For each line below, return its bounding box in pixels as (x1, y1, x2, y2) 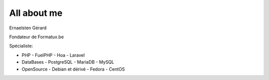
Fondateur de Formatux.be (9, 34, 64, 40)
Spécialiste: (9, 43, 33, 49)
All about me (9, 7, 63, 18)
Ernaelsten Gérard (9, 25, 47, 31)
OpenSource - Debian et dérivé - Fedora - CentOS (21, 66, 125, 72)
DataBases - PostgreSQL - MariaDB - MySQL (21, 59, 115, 65)
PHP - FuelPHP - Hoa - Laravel (21, 52, 85, 58)
